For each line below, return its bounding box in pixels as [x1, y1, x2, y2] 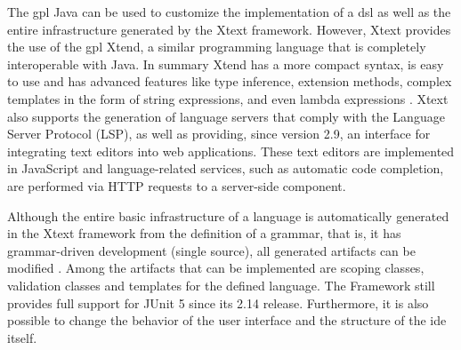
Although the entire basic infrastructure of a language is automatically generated [7, 206, 449, 225]
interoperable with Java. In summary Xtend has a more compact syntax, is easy [7, 54, 444, 73]
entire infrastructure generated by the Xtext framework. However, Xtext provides [7, 20, 451, 38]
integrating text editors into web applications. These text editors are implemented [7, 141, 455, 160]
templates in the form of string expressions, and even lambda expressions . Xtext [7, 89, 449, 107]
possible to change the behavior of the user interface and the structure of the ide [7, 311, 447, 330]
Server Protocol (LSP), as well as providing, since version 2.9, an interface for [7, 124, 431, 143]
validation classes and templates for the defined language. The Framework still [7, 275, 435, 294]
